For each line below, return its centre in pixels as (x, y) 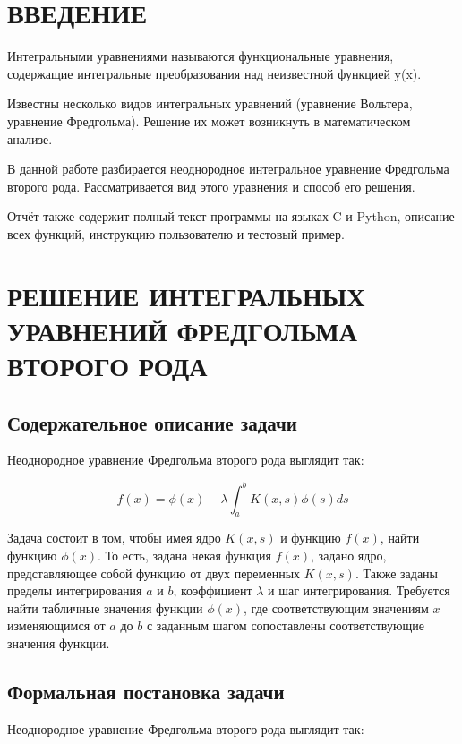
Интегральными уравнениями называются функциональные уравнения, (201, 56)
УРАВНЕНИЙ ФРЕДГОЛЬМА (182, 330)
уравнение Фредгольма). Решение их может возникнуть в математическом (209, 120)
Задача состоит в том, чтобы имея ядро (114, 538)
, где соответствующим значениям (336, 607)
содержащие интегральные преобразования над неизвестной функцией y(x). (214, 73)
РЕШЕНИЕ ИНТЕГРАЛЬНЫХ (186, 295)
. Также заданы (397, 573)
